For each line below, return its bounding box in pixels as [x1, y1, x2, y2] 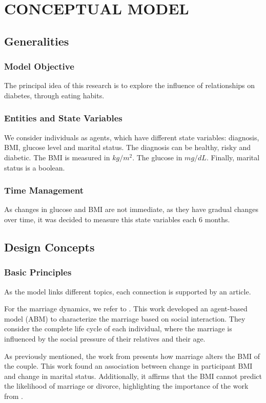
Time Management [4, 184, 84, 197]
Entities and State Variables [4, 112, 122, 124]
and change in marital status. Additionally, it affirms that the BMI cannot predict [4, 370, 262, 381]
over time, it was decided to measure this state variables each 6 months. [4, 214, 230, 224]
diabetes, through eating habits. [4, 90, 105, 100]
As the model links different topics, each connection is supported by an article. [4, 286, 251, 296]
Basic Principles [4, 266, 72, 279]
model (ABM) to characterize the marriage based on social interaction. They [4, 313, 245, 324]
